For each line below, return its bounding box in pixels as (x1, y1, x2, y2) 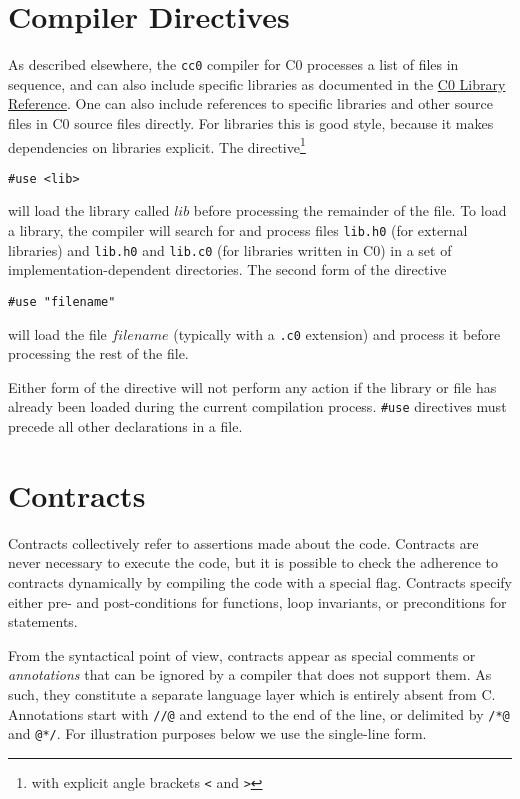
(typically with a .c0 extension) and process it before (173, 323, 501, 344)
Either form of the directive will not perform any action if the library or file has (8, 376, 497, 397)
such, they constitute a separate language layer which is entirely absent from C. (8, 684, 496, 704)
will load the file (8, 323, 107, 344)
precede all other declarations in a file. (8, 416, 243, 437)
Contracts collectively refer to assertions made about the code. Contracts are (8, 532, 479, 553)
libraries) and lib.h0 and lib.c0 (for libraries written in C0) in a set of (8, 239, 452, 260)
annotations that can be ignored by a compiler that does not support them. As (8, 664, 492, 685)
